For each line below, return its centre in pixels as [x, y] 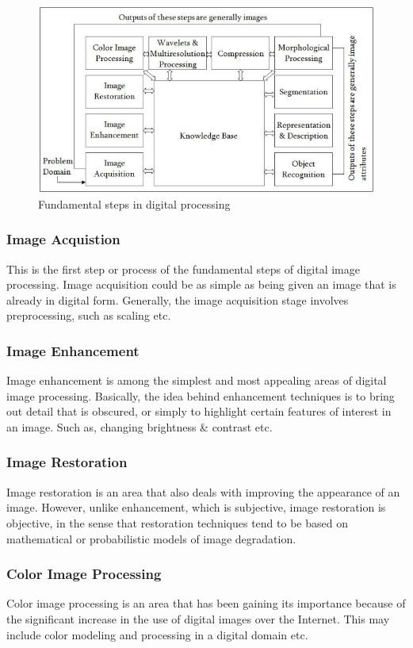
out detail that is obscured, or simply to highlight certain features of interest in [199, 411]
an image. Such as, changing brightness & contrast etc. [140, 426]
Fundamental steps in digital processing [134, 203]
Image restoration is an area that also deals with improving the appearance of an [203, 491]
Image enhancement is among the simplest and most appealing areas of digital [197, 380]
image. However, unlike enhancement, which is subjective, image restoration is [196, 507]
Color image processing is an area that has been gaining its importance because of [206, 603]
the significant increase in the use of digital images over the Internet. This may [198, 618]
